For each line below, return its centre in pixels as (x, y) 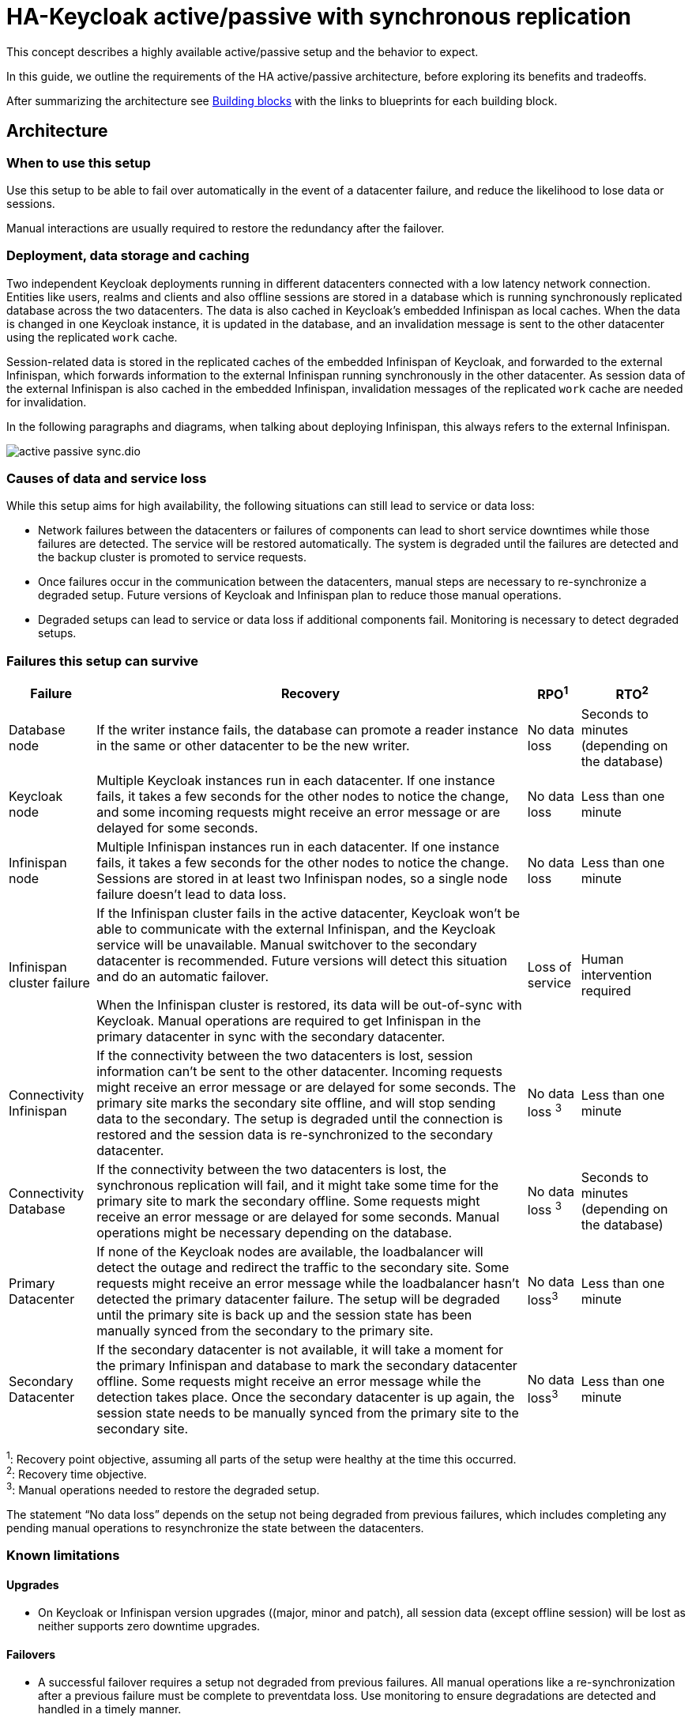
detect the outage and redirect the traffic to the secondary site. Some (303, 1267)
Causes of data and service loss (107, 479)
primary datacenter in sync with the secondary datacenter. (271, 1036)
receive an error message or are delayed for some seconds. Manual (298, 1216)
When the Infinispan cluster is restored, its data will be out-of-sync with (309, 1004)
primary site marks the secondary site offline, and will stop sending (296, 1103)
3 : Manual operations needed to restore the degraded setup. (163, 1488)
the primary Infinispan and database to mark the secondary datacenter (307, 1365)
